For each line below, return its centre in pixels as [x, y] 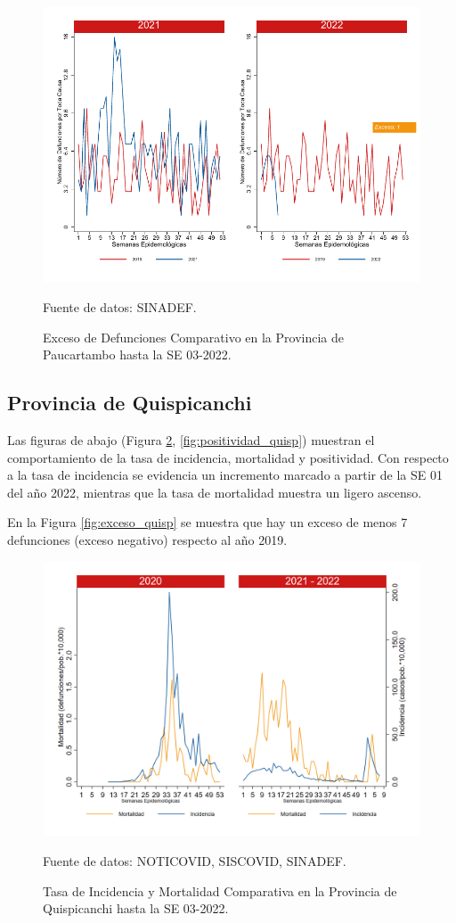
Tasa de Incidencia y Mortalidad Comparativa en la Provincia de [220, 890]
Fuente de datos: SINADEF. [120, 306]
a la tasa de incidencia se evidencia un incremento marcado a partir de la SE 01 [225, 475]
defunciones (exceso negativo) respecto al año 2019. [147, 539]
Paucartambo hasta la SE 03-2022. [137, 354]
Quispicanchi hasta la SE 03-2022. [136, 908]
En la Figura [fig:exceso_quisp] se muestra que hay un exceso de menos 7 [208, 522]
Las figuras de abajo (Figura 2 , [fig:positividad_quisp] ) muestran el [191, 439]
